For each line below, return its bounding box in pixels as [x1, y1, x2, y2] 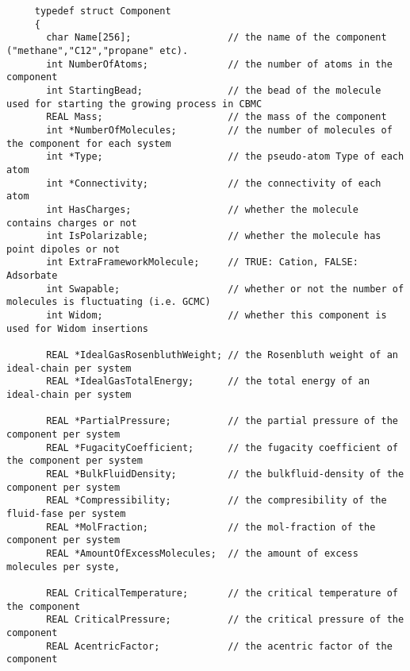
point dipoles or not [6, 243, 121, 255]
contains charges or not [6, 217, 137, 229]
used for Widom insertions [6, 322, 148, 334]
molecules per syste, [6, 561, 121, 573]
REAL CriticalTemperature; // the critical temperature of [46, 587, 398, 599]
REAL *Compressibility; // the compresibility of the [46, 495, 387, 507]
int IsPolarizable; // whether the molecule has [46, 230, 381, 242]
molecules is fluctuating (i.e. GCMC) [6, 296, 211, 308]
